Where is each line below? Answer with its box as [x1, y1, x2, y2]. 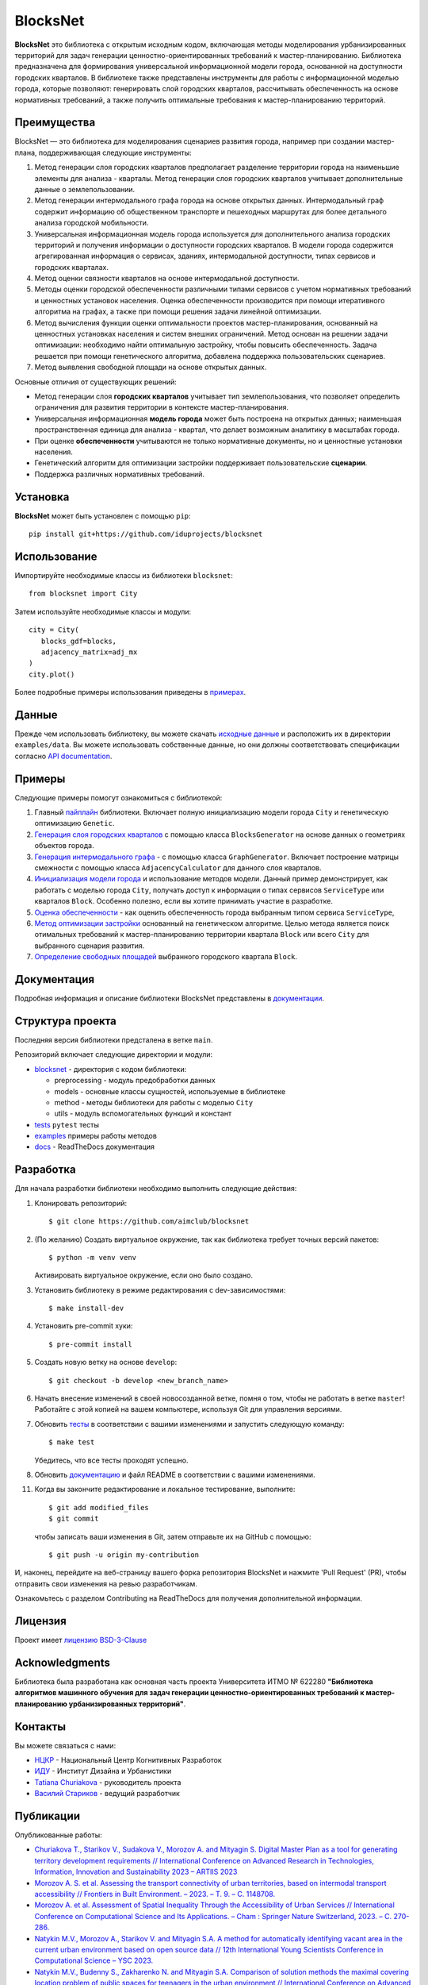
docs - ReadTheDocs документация [34, 1142, 155, 1151]
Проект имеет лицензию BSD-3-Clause [14, 1636, 147, 1645]
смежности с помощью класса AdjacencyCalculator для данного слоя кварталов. [34, 863, 322, 873]
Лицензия [14, 1614, 67, 1628]
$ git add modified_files [48, 1503, 150, 1512]
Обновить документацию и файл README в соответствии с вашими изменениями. [34, 1470, 316, 1479]
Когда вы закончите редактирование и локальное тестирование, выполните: [34, 1485, 296, 1494]
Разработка [14, 1163, 77, 1177]
